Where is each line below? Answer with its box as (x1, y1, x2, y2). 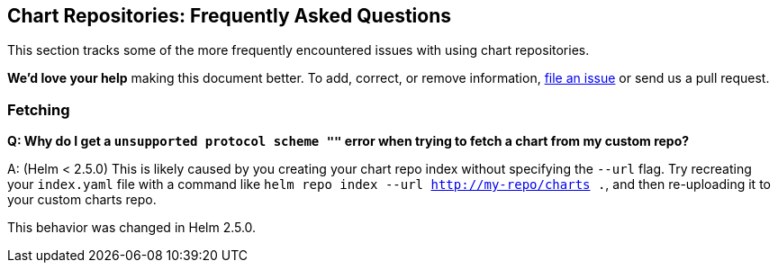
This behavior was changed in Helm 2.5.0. (7, 220, 257, 236)
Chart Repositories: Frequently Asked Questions (7, 4, 452, 27)
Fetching (7, 100, 70, 119)
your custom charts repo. (7, 192, 157, 208)
